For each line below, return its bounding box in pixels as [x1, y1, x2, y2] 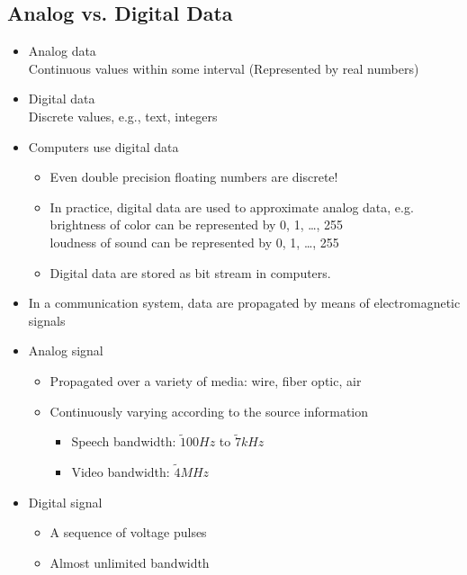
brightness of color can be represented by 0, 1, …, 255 [49, 215, 344, 234]
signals [28, 310, 66, 329]
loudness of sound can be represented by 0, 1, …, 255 [49, 232, 339, 251]
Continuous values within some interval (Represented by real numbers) [28, 58, 419, 77]
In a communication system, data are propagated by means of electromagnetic [28, 293, 461, 312]
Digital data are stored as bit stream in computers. [49, 263, 331, 282]
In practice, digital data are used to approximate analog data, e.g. [49, 197, 414, 216]
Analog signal [28, 341, 103, 360]
